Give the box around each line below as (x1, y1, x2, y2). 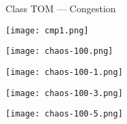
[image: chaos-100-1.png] (5, 67, 123, 77)
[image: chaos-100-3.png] (5, 88, 123, 98)
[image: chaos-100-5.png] (5, 109, 123, 119)
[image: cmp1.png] (5, 25, 89, 35)
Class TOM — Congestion (5, 1, 116, 15)
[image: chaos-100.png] (5, 46, 113, 57)
